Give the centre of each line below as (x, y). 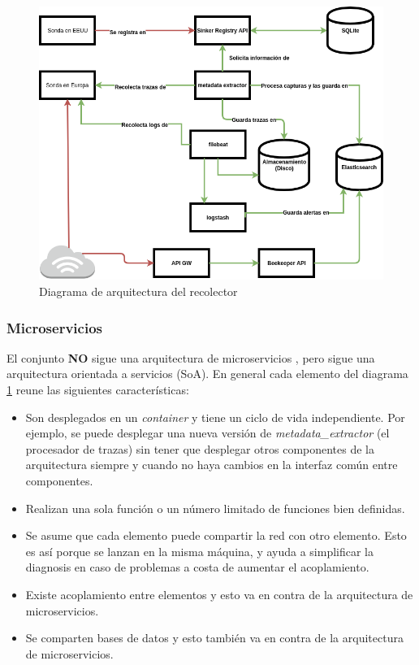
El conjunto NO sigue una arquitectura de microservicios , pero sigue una (191, 357)
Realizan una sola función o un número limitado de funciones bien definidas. (215, 508)
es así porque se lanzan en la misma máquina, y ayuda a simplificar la (200, 551)
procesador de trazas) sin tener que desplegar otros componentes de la (200, 448)
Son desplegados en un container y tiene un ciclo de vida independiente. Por (215, 417)
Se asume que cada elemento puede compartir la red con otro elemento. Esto (216, 535)
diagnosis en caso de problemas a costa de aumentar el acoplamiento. (197, 567)
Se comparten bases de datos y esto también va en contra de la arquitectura (214, 638)
